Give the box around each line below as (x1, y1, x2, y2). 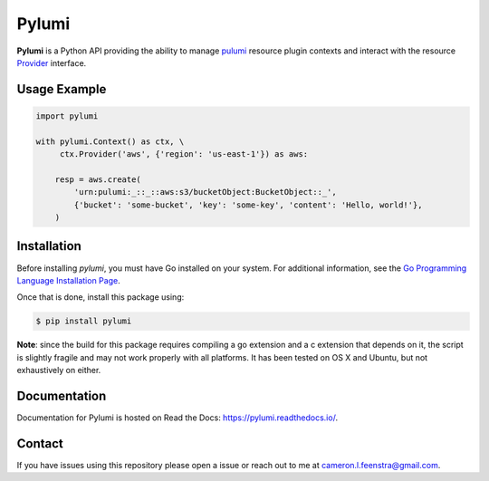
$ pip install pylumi (35, 316, 132, 326)
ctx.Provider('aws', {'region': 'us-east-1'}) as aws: (59, 149, 309, 159)
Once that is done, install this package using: (16, 292, 185, 303)
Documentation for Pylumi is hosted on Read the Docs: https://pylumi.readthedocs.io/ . (16, 412, 339, 423)
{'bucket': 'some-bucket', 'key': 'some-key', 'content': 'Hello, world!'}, (73, 199, 423, 210)
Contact (16, 436, 63, 451)
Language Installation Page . (16, 274, 121, 285)
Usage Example (16, 82, 107, 97)
